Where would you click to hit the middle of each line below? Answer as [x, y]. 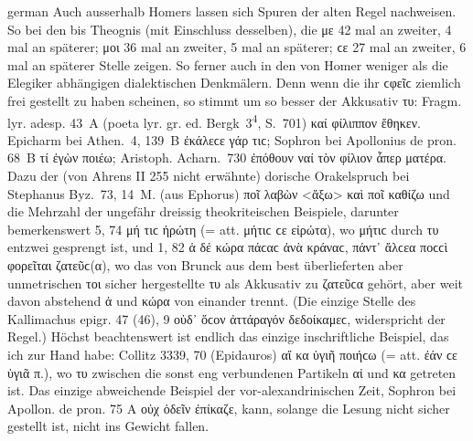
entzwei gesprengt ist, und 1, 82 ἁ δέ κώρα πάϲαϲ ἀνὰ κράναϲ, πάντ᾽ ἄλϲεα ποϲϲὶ [228, 247]
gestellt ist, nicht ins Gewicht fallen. [108, 426]
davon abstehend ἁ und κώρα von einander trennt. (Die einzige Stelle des [212, 301]
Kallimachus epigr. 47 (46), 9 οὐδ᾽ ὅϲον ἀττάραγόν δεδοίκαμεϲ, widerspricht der [226, 318]
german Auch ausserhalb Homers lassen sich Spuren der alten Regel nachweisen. [232, 11]
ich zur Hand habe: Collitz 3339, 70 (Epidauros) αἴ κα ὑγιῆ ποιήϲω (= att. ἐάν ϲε [232, 354]
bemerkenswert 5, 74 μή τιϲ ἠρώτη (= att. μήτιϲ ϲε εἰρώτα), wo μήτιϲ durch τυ [223, 229]
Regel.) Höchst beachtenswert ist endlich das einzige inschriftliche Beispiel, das [228, 336]
